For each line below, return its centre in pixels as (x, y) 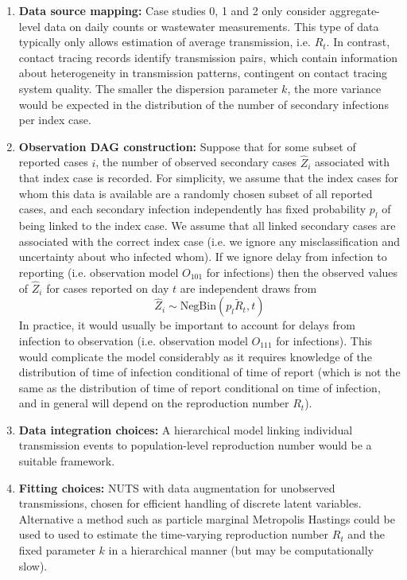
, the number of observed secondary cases (196, 162)
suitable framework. (67, 461)
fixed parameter (57, 550)
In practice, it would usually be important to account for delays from (187, 325)
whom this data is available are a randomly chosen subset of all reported (196, 193)
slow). (33, 565)
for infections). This (324, 340)
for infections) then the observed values (302, 272)
